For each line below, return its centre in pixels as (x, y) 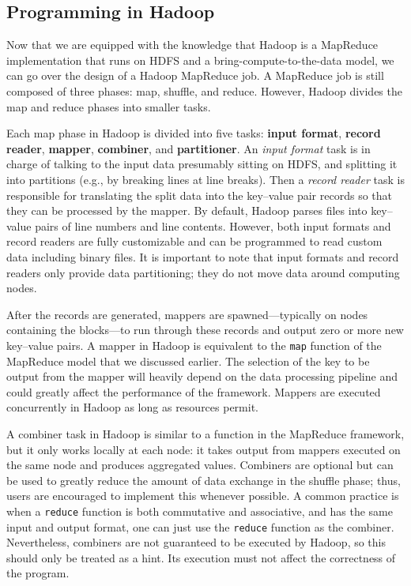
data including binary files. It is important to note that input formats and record (203, 256)
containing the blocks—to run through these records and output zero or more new (205, 330)
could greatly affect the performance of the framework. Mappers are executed (194, 391)
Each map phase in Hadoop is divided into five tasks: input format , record (194, 133)
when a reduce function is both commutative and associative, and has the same (200, 511)
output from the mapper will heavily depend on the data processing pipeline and (202, 376)
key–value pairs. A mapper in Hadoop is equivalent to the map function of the (194, 345)
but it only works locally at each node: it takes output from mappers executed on (204, 449)
